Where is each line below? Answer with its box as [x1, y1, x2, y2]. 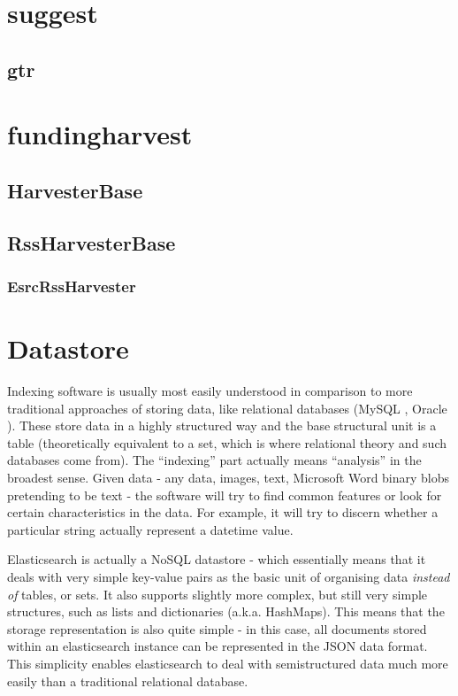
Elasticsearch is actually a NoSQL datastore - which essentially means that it [7, 550, 426, 568]
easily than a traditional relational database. [7, 671, 248, 690]
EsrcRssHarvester [7, 275, 136, 298]
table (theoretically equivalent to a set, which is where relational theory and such [7, 433, 447, 452]
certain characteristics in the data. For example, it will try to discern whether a [7, 503, 439, 522]
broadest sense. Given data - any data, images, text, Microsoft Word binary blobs [7, 468, 450, 487]
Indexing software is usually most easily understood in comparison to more [7, 382, 413, 400]
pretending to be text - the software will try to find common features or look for [7, 485, 442, 504]
